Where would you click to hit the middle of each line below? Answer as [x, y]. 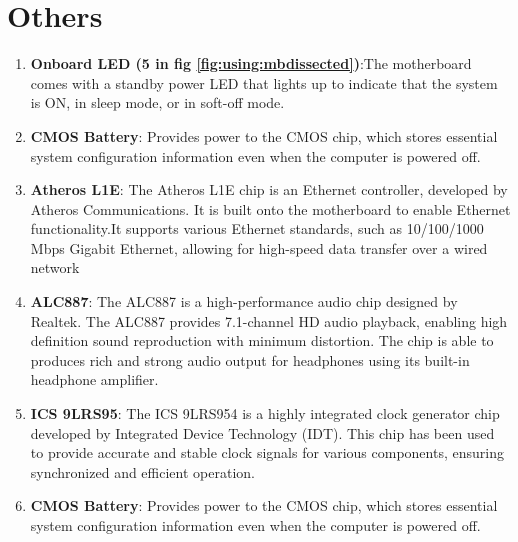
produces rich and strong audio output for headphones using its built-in [250, 359]
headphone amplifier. [94, 379]
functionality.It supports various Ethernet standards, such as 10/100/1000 [257, 228]
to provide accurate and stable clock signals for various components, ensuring [267, 452]
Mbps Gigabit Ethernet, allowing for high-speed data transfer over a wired [259, 247]
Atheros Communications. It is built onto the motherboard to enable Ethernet [270, 208]
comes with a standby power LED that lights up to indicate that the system [264, 82]
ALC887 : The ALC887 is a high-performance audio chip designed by [244, 301]
